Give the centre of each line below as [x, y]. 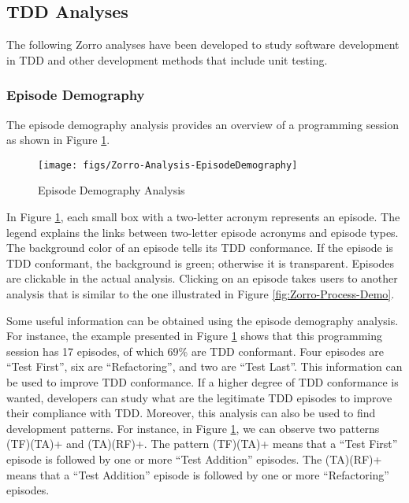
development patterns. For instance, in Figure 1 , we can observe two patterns [193, 428]
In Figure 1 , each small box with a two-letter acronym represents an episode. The [203, 217]
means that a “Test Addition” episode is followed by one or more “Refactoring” [198, 474]
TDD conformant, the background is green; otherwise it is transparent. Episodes [201, 263]
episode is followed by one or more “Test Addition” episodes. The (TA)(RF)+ [194, 459]
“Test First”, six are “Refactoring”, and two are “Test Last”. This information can [204, 366]
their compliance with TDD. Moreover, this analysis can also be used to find [191, 413]
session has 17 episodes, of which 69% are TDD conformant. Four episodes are [195, 351]
